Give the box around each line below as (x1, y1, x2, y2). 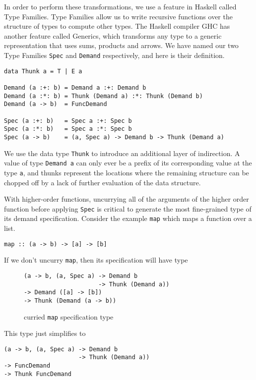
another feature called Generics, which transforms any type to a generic (4, 30, 222, 41)
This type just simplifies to (4, 328, 86, 338)
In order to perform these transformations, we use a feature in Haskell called (4, 1, 237, 11)
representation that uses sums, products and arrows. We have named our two (4, 40, 239, 51)
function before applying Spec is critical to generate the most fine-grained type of (4, 203, 252, 214)
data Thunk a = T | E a (4, 67, 82, 75)
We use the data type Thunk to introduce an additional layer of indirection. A (4, 148, 240, 158)
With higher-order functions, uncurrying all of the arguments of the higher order (4, 194, 249, 204)
